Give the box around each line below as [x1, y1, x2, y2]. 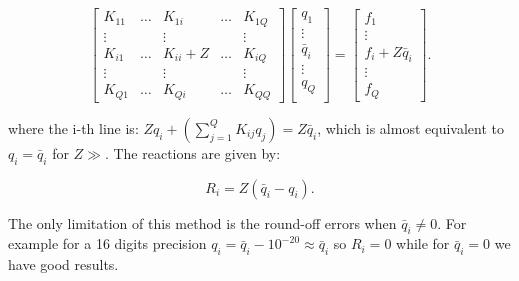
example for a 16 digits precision [8, 233, 207, 254]
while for [396, 233, 450, 254]
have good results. [8, 254, 119, 275]
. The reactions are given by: [104, 142, 281, 163]
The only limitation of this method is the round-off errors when [8, 212, 397, 233]
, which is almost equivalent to [317, 117, 504, 138]
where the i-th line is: [8, 117, 139, 138]
